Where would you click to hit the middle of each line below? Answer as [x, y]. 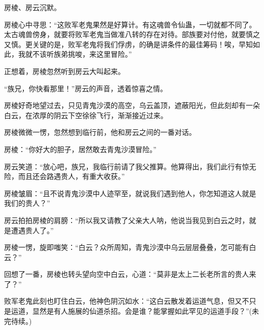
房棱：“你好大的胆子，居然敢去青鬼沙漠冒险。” [80, 149]
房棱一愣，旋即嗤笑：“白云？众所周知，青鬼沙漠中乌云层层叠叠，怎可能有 [127, 247]
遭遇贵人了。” [32, 230]
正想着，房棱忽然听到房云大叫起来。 [64, 71]
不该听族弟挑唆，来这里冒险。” [82, 54]
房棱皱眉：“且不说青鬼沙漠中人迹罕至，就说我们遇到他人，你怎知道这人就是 [130, 193]
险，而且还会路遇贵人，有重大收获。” [64, 176]
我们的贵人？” [27, 203]
